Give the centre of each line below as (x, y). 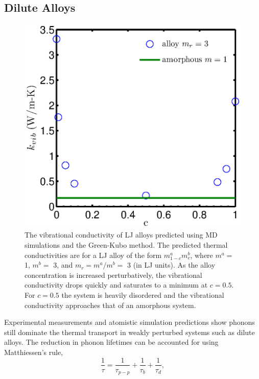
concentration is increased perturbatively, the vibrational (113, 275)
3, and (63, 265)
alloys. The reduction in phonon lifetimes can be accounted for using (111, 342)
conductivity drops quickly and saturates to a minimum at (116, 285)
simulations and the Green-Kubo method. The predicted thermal (126, 244)
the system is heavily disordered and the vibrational (143, 294)
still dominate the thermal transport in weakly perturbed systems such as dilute (129, 332)
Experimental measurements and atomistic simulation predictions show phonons (129, 322)
